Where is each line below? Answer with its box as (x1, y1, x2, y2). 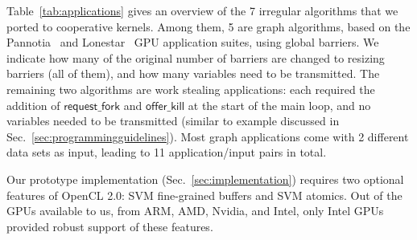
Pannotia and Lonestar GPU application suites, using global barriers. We (6, 34, 379, 51)
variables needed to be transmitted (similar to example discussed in (6, 112, 340, 129)
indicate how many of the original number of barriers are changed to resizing (6, 49, 385, 66)
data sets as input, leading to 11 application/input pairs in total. (6, 144, 327, 161)
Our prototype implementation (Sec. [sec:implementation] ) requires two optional (6, 170, 404, 187)
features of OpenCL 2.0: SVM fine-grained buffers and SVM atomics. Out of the (6, 186, 403, 203)
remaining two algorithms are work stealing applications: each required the (6, 80, 375, 97)
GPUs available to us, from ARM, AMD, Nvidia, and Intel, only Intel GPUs (6, 202, 384, 219)
